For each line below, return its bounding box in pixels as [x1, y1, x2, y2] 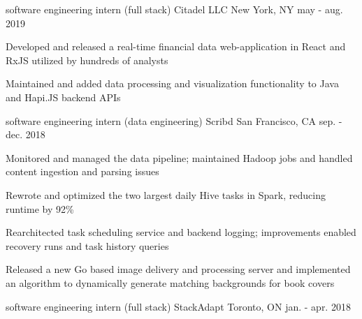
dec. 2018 [6, 127, 45, 142]
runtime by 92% [6, 201, 74, 216]
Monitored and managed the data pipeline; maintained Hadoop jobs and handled [6, 150, 353, 165]
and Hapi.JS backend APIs [6, 89, 121, 104]
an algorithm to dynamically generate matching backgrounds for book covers [6, 275, 335, 290]
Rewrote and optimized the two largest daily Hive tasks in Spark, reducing [6, 187, 326, 202]
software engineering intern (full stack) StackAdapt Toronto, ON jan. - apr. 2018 [6, 299, 351, 313]
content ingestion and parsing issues [6, 164, 159, 179]
